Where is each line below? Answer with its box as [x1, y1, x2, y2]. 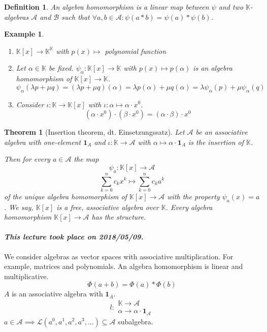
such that [61, 11, 90, 22]
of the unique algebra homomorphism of [4, 191, 127, 201]
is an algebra [193, 63, 232, 73]
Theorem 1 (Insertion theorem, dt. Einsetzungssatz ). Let [4, 127, 185, 137]
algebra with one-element [4, 136, 81, 147]
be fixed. [48, 63, 74, 73]
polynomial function [105, 45, 166, 56]
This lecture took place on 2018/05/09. [4, 231, 144, 242]
